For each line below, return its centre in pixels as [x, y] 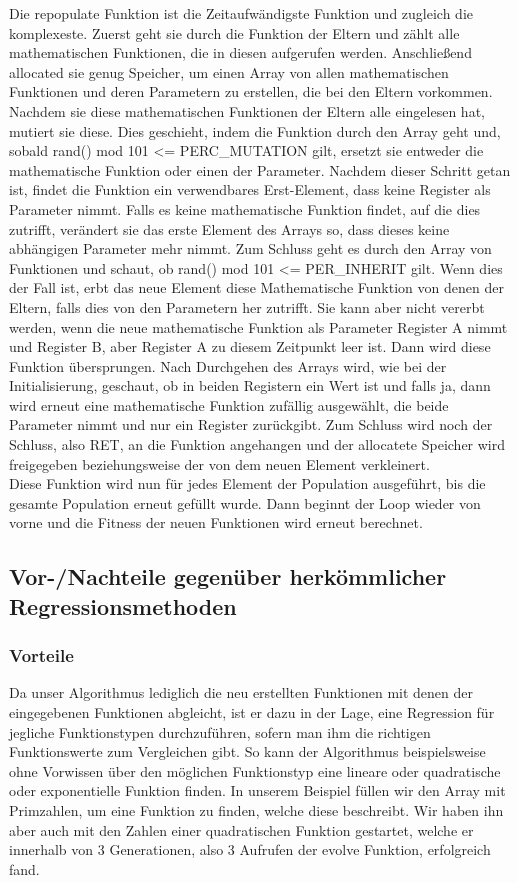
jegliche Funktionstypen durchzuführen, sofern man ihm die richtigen [220, 731]
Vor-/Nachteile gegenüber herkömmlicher [228, 576]
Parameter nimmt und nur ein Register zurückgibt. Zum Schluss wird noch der [251, 424]
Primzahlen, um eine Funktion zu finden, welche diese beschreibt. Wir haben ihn [256, 809]
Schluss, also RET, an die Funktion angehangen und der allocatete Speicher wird [257, 444]
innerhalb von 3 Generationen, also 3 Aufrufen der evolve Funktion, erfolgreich [250, 849]
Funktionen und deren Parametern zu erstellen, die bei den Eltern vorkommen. [251, 91]
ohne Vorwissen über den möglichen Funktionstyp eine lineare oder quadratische [255, 770]
